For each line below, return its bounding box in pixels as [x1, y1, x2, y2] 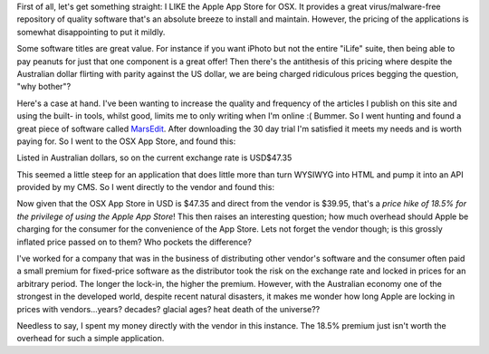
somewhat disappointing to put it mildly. [16, 26, 166, 37]
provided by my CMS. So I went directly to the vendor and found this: [16, 182, 275, 193]
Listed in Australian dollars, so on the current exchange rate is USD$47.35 [16, 152, 292, 163]
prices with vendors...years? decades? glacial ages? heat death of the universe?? [16, 303, 321, 314]
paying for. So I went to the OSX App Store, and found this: [16, 136, 236, 147]
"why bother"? [16, 81, 72, 92]
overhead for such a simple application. [16, 333, 165, 344]
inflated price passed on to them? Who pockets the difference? [16, 236, 253, 247]
